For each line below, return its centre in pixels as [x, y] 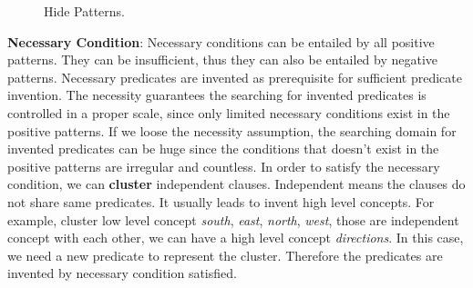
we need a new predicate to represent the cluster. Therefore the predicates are [225, 255]
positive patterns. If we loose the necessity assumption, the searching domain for [232, 130]
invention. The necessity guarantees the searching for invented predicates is [217, 95]
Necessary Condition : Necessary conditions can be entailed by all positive [221, 41]
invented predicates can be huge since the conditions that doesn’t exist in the [223, 149]
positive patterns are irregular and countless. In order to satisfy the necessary [224, 166]
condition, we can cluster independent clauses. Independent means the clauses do [236, 184]
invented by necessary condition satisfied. [122, 273]
